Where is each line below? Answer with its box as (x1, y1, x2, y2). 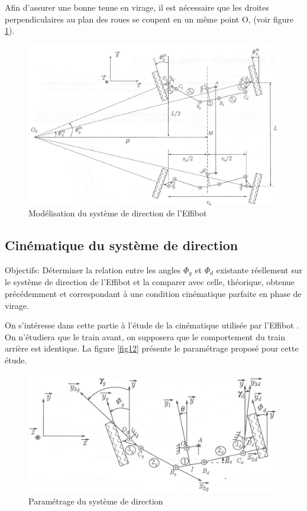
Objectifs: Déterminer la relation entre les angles (5, 263, 181, 276)
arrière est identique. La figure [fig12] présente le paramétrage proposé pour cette (5, 342, 299, 354)
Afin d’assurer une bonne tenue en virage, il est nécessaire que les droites (5, 1, 269, 13)
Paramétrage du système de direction (28, 495, 163, 507)
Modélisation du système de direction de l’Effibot (28, 207, 207, 219)
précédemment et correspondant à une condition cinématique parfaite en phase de (5, 288, 302, 300)
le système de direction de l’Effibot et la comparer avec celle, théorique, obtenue (5, 276, 295, 288)
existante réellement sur (216, 263, 302, 276)
